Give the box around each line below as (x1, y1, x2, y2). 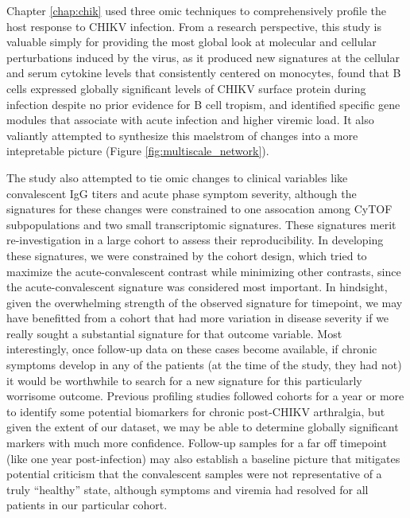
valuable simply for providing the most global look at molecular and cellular (6, 33, 377, 50)
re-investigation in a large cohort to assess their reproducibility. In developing (6, 232, 384, 248)
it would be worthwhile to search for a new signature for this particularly (6, 372, 362, 388)
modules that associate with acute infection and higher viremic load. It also (6, 111, 374, 128)
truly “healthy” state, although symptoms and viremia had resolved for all (6, 481, 369, 497)
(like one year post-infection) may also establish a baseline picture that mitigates (6, 450, 400, 466)
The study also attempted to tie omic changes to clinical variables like (6, 169, 348, 185)
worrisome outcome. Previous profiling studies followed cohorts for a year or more (6, 388, 404, 404)
